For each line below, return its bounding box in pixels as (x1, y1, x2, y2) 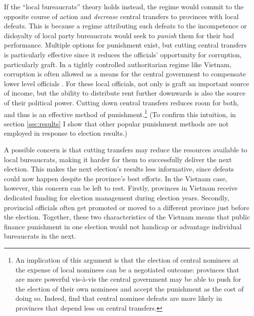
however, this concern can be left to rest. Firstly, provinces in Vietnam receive (4, 183, 238, 193)
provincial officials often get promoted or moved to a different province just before (4, 202, 250, 212)
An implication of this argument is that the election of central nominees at (15, 254, 239, 265)
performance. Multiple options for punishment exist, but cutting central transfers (4, 40, 247, 50)
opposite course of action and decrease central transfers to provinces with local (4, 11, 239, 21)
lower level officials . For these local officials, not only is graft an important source (4, 78, 250, 88)
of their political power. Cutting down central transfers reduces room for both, (4, 97, 239, 107)
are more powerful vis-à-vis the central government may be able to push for (15, 274, 241, 284)
